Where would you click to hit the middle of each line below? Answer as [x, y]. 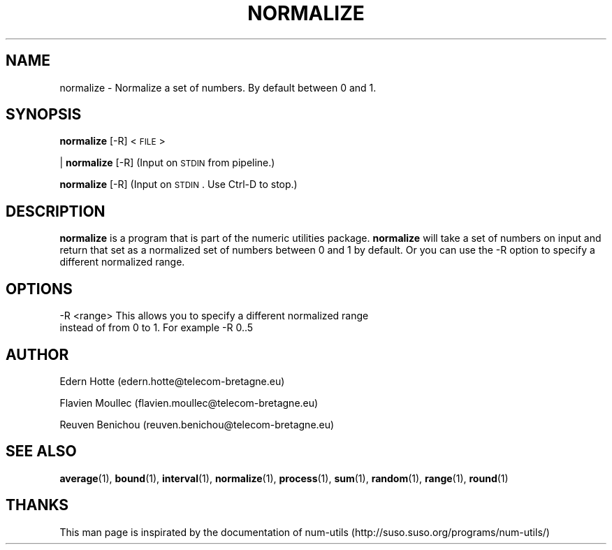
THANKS [37, 505]
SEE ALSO [41, 451]
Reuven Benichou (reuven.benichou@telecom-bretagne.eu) [197, 424]
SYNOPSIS [44, 115]
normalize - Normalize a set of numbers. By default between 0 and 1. [218, 87]
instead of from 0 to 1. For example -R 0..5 [156, 328]
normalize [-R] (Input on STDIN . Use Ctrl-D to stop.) [178, 184]
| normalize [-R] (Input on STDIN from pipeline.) [167, 163]
